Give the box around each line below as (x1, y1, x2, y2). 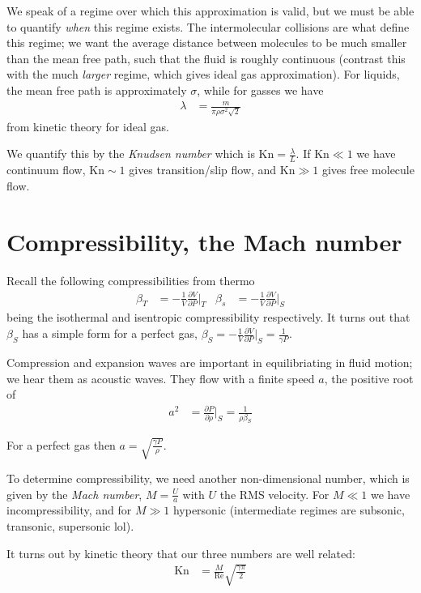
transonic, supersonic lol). (6, 518, 134, 535)
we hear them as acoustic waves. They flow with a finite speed (6, 369, 315, 386)
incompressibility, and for (6, 501, 132, 518)
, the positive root (324, 369, 414, 386)
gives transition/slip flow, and (129, 161, 277, 178)
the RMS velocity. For (219, 485, 330, 502)
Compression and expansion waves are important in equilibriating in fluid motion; (6, 353, 413, 370)
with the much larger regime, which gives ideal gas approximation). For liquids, (6, 66, 400, 83)
